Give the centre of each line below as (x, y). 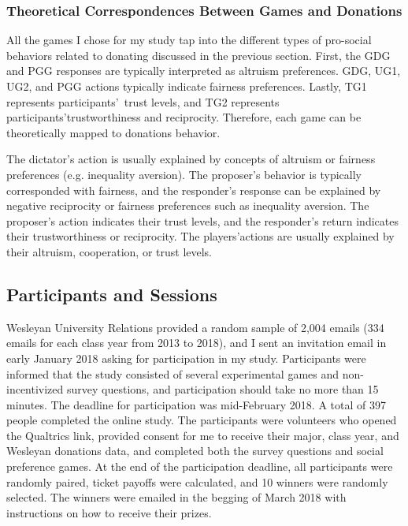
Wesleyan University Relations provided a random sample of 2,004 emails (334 (195, 327)
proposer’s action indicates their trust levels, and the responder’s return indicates (202, 220)
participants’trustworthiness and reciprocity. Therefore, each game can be (184, 117)
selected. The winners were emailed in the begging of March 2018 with (176, 497)
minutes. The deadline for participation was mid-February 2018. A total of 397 (196, 404)
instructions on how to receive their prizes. (109, 512)
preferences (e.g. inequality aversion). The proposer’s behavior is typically (184, 174)
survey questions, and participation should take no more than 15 (223, 389)
